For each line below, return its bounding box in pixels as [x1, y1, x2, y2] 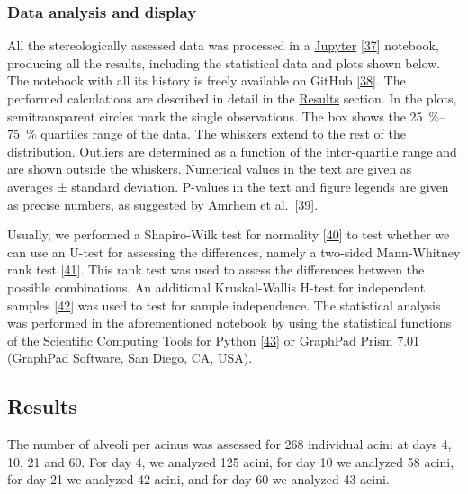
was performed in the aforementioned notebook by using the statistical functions [7, 313, 452, 332]
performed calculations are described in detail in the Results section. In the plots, [7, 89, 457, 107]
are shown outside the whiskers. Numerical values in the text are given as [7, 159, 412, 178]
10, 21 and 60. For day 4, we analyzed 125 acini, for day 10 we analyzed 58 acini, [7, 452, 454, 471]
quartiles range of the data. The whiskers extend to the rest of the [40, 124, 406, 143]
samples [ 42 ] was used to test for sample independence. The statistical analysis [7, 295, 441, 314]
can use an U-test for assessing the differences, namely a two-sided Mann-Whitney [7, 242, 461, 261]
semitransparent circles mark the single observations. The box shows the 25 [7, 106, 423, 125]
